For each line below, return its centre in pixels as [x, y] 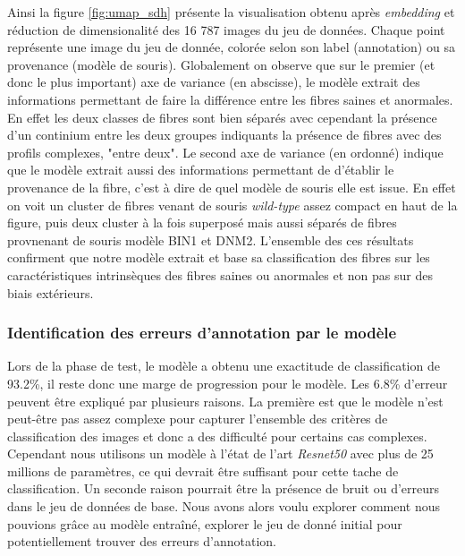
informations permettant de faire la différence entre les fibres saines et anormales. [230, 99]
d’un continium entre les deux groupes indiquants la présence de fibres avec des [224, 135]
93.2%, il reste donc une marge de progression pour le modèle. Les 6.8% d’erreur [228, 383]
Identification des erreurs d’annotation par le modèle [202, 333]
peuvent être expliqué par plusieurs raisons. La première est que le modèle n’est [225, 401]
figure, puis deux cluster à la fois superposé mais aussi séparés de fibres [202, 222]
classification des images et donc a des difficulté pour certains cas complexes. [217, 436]
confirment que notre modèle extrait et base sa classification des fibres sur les [219, 257]
